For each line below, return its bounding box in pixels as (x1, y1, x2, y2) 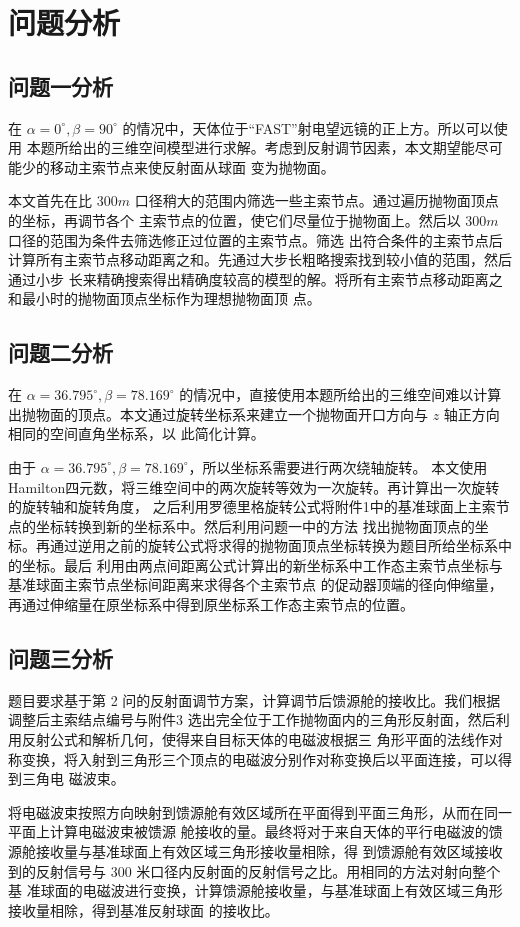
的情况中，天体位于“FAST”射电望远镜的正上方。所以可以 (122, 117, 494, 138)
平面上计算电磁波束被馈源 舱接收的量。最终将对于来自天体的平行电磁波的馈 (8, 821, 503, 842)
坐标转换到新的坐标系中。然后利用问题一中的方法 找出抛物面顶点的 (35, 515, 475, 536)
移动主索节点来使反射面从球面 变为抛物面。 (49, 156, 335, 177)
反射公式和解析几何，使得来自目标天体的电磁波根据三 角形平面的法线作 (21, 729, 489, 750)
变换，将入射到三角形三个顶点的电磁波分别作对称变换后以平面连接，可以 (21, 748, 498, 769)
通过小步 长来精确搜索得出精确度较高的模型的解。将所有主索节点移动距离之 (8, 268, 503, 289)
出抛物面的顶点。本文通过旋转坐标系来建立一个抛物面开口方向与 (8, 403, 428, 424)
